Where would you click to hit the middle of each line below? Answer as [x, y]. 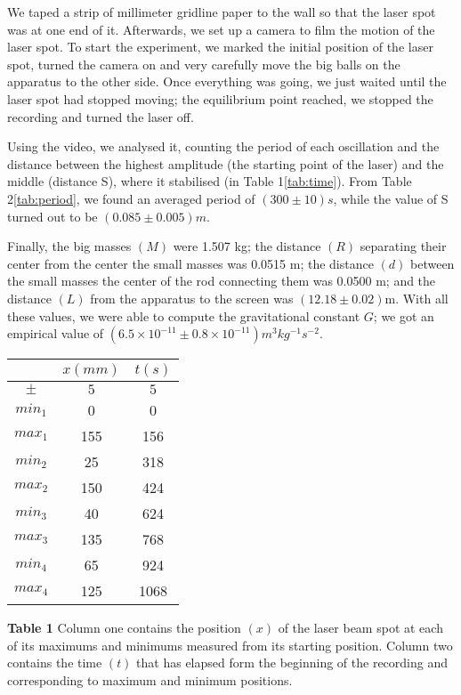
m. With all [417, 298]
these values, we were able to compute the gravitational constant [184, 315]
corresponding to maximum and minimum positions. [150, 679]
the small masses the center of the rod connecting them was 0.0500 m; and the [222, 281]
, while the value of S [391, 198]
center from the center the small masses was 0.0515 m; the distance [190, 263]
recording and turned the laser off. [101, 116]
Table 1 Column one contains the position [124, 628]
